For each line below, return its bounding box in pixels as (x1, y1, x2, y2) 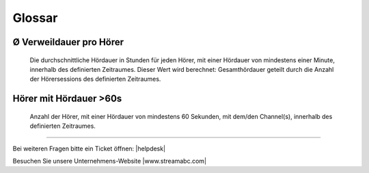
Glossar (12, 10, 58, 25)
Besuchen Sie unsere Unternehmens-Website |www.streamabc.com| (12, 157, 207, 165)
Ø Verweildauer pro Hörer (12, 36, 124, 48)
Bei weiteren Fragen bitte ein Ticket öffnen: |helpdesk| (12, 144, 166, 152)
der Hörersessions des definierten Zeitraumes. (29, 75, 161, 83)
